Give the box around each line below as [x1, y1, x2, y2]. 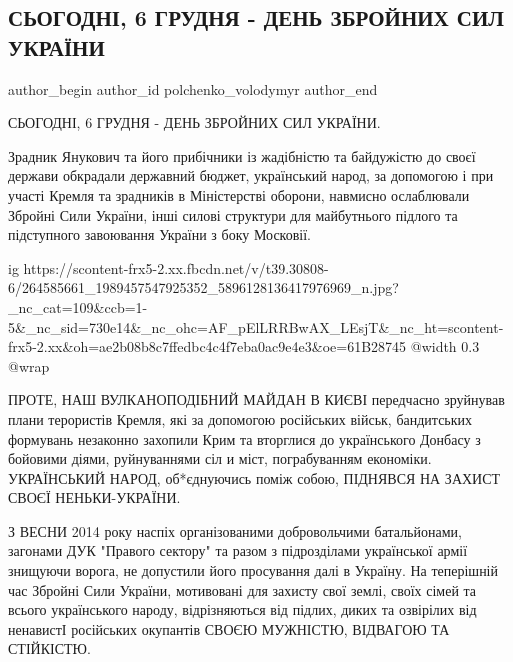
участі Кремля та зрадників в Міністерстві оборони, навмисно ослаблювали [8, 184, 470, 205]
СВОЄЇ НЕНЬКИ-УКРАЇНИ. [8, 487, 181, 508]
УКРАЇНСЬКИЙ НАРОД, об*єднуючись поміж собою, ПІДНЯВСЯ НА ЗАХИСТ [8, 467, 501, 488]
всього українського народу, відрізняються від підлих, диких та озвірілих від [8, 599, 477, 620]
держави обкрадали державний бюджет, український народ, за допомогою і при [8, 165, 494, 186]
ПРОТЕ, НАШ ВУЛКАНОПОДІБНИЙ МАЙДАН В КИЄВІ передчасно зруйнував [8, 389, 505, 410]
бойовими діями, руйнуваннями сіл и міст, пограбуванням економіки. [8, 448, 432, 469]
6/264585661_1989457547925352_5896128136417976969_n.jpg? [8, 277, 399, 298]
